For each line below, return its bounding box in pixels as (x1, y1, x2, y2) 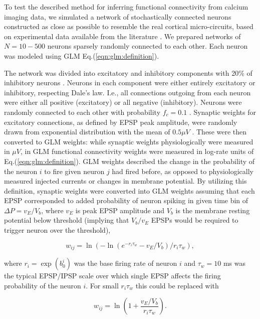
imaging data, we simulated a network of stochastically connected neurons (4, 11, 231, 22)
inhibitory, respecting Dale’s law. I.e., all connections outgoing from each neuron (4, 87, 251, 97)
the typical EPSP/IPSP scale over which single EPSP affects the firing (4, 270, 221, 281)
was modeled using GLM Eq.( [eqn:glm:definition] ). (4, 50, 159, 61)
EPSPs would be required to (151, 215, 238, 225)
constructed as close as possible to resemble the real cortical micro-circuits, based (4, 21, 253, 32)
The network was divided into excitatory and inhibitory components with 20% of (4, 67, 252, 78)
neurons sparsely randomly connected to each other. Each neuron (47, 41, 248, 51)
